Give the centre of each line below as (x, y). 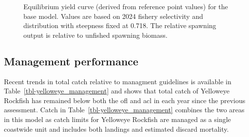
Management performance (71, 61)
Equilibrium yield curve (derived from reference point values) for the (126, 6)
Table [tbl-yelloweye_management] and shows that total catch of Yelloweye (117, 91)
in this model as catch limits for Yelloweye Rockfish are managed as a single (117, 119)
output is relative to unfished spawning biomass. (96, 35)
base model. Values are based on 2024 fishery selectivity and (113, 16)
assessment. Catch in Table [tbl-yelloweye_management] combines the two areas (124, 110)
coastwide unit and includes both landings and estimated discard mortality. (116, 129)
